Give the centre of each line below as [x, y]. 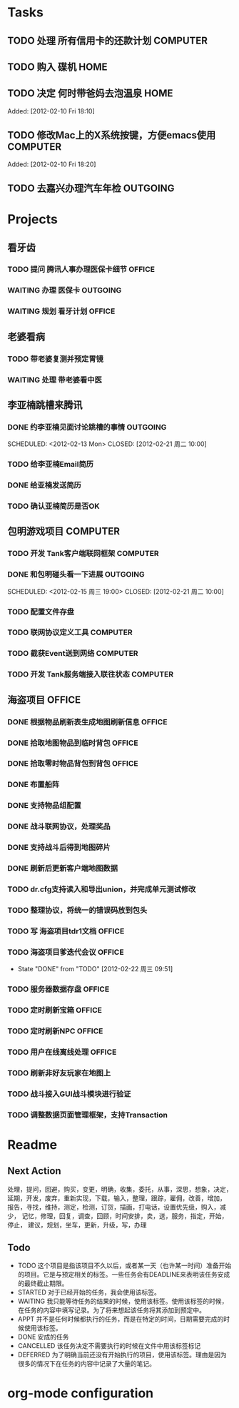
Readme [32, 1144]
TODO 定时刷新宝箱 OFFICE [55, 1010]
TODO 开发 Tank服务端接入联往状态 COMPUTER [91, 674]
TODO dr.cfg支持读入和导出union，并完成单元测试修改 [102, 889]
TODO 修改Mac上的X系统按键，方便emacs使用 [112, 135]
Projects [33, 219]
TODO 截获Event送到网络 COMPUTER [73, 654]
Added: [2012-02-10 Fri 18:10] [51, 111]
